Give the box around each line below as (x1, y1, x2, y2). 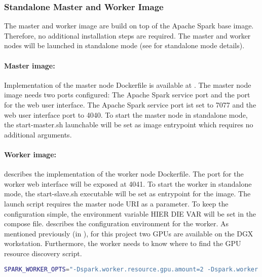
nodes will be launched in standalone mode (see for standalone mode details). (4, 40, 245, 51)
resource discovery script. (4, 248, 82, 258)
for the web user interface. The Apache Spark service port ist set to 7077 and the (4, 99, 256, 110)
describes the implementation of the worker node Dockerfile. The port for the (4, 168, 244, 179)
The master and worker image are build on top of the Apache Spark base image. (4, 20, 254, 31)
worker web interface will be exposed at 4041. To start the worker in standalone (4, 178, 252, 189)
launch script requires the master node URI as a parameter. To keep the (4, 198, 229, 209)
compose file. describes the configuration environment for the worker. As (4, 218, 229, 229)
